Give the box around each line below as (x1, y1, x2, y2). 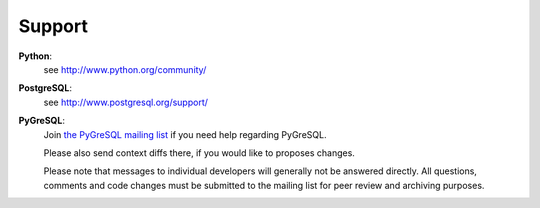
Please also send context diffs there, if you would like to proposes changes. (43, 146, 355, 159)
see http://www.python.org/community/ (43, 63, 207, 75)
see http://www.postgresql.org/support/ (43, 96, 209, 108)
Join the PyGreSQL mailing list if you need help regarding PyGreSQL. (43, 128, 327, 140)
